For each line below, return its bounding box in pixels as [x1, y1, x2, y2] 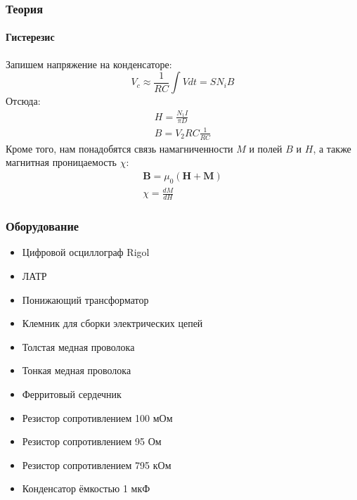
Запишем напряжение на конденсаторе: [6, 56, 172, 71]
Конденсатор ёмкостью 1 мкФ [22, 481, 150, 496]
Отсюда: [6, 94, 41, 108]
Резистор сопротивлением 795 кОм [22, 457, 171, 472]
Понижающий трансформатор [22, 292, 149, 307]
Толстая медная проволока [22, 339, 135, 354]
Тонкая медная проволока [22, 363, 131, 378]
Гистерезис [6, 30, 55, 44]
